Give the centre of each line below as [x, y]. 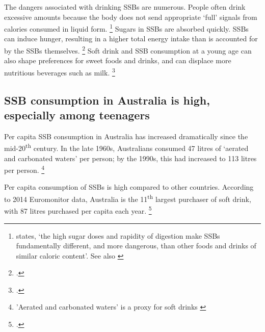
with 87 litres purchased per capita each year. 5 [78, 210]
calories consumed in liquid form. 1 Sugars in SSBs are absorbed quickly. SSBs [126, 28]
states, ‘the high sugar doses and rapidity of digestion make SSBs [118, 235]
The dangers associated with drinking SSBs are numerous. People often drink [125, 7]
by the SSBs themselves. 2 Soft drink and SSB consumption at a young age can [128, 50]
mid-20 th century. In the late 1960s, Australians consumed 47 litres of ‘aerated [126, 147]
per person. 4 [24, 169]
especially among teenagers [77, 114]
